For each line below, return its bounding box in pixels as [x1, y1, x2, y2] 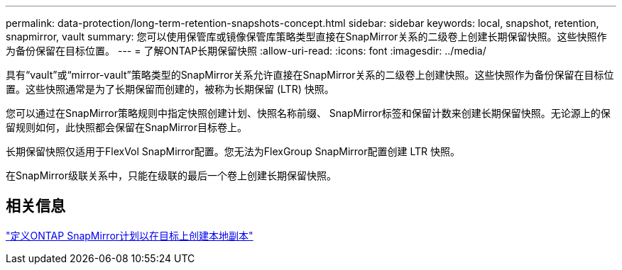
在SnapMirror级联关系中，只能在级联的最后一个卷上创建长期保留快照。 [6, 169, 337, 181]
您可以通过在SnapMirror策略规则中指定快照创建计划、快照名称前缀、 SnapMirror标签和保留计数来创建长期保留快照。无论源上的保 [6, 107, 611, 119]
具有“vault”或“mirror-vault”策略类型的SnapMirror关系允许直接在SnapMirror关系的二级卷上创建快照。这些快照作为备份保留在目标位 [6, 69, 614, 81]
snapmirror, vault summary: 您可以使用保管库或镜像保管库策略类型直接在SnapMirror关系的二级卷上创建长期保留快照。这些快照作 [6, 30, 607, 43]
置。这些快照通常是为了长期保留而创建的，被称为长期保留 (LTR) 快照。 [6, 83, 334, 95]
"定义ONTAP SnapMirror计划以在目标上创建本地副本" [6, 229, 253, 242]
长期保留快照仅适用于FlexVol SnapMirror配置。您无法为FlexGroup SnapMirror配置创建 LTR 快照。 [6, 145, 460, 157]
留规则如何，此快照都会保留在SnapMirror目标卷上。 [6, 121, 247, 133]
